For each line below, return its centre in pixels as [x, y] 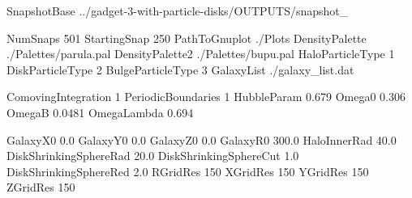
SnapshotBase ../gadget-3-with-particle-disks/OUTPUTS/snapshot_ [178, 11]
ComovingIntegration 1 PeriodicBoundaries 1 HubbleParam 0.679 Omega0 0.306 [206, 97]
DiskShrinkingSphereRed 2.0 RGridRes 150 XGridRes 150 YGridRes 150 [188, 171]
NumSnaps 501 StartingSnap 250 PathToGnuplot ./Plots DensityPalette [187, 38]
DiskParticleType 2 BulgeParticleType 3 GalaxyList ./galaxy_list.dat [180, 69]
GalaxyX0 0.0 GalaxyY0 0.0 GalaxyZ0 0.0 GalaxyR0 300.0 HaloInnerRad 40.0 [202, 139]
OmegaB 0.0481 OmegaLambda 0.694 [100, 112]
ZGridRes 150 [41, 187]
